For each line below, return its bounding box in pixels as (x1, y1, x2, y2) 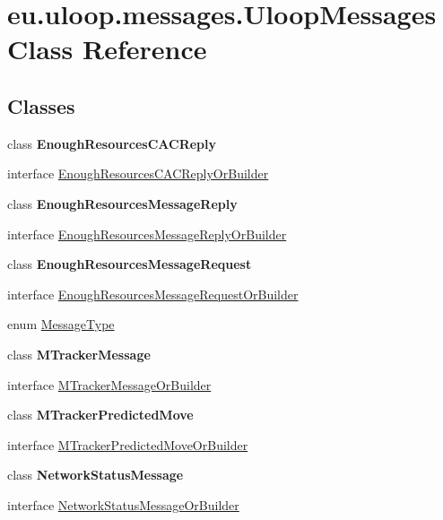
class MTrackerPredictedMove (7, 405, 194, 424)
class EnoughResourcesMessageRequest (7, 255, 252, 273)
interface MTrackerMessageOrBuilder (7, 375, 212, 394)
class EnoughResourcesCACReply (7, 134, 217, 152)
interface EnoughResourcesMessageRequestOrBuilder (7, 284, 299, 303)
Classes (7, 91, 75, 119)
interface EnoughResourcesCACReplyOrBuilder (7, 164, 269, 183)
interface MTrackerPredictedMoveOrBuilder (7, 435, 248, 454)
